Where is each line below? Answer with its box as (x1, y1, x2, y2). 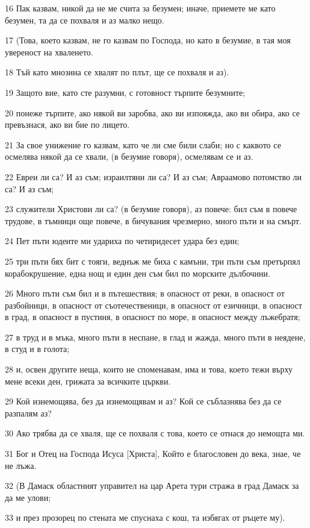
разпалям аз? (5, 406, 52, 419)
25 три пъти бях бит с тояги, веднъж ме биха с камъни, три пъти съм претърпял (5, 254, 300, 267)
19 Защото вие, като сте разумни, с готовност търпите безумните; (5, 86, 246, 98)
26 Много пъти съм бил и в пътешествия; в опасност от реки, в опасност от (5, 287, 285, 300)
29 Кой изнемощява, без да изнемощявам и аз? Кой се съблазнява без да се (5, 395, 282, 407)
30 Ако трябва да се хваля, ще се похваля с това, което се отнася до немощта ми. (5, 427, 305, 439)
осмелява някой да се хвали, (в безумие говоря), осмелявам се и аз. (5, 150, 253, 163)
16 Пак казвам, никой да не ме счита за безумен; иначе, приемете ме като (5, 2, 276, 14)
